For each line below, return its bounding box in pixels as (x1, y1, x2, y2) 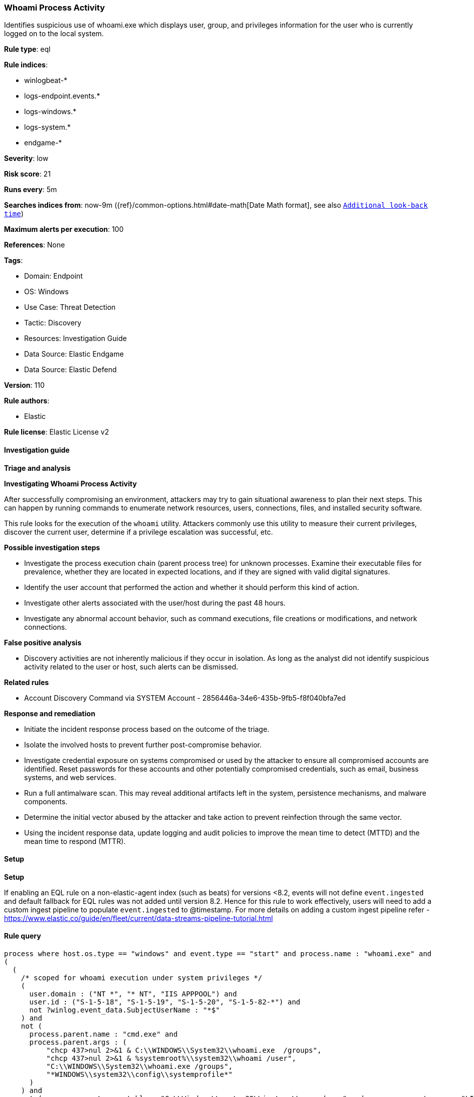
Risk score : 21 (4, 170, 51, 179)
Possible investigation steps (4, 543, 100, 552)
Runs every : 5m (4, 185, 57, 194)
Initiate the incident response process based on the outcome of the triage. (24, 724, 270, 733)
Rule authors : (4, 396, 50, 405)
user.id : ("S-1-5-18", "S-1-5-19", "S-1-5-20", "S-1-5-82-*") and (29, 998, 301, 1006)
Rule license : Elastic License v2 (4, 428, 109, 437)
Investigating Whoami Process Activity (4, 479, 137, 488)
